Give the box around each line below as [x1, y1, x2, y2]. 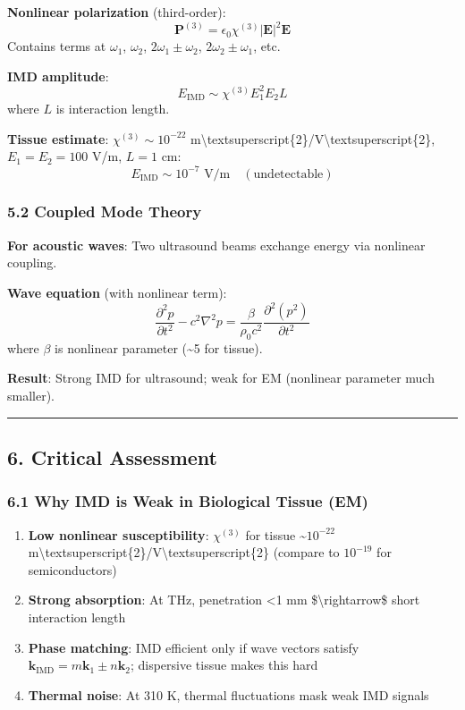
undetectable [253, 167, 324, 181]
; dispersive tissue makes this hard [130, 655, 318, 674]
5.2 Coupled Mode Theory [7, 200, 202, 223]
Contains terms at [7, 37, 106, 55]
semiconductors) [28, 560, 117, 579]
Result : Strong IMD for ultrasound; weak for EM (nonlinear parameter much [7, 368, 435, 387]
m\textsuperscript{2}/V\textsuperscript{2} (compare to [28, 543, 340, 562]
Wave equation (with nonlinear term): [7, 283, 227, 301]
